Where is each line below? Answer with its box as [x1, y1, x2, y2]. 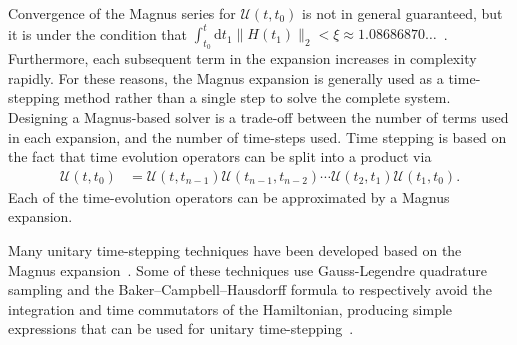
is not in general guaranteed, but [302, 3, 503, 23]
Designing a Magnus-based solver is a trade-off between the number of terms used [8, 107, 509, 128]
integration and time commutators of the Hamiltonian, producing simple [8, 298, 453, 319]
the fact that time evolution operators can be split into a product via [8, 146, 432, 167]
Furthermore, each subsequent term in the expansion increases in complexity [8, 48, 477, 69]
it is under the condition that [8, 23, 188, 44]
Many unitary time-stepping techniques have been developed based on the [8, 240, 462, 261]
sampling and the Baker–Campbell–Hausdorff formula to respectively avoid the [8, 279, 492, 300]
